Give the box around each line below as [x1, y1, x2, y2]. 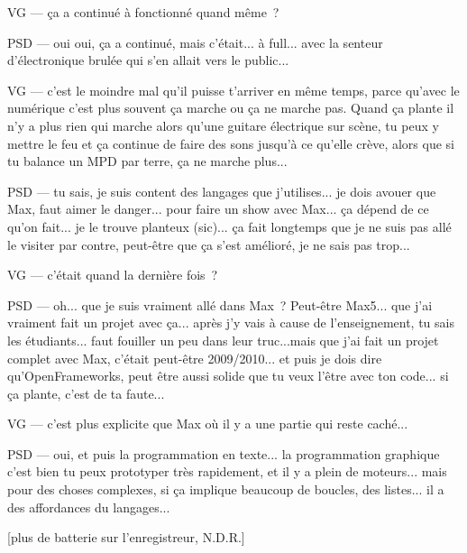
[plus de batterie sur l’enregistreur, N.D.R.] [7, 528, 245, 547]
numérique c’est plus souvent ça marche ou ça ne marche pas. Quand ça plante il [7, 98, 454, 117]
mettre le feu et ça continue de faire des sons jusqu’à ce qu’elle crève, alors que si [7, 134, 454, 152]
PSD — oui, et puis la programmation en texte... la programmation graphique [7, 444, 440, 463]
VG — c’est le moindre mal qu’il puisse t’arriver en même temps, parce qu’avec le [7, 80, 460, 99]
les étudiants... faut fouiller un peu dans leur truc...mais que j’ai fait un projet [7, 330, 439, 349]
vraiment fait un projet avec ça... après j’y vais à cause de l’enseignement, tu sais [7, 313, 454, 332]
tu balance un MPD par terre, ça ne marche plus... [7, 152, 288, 171]
